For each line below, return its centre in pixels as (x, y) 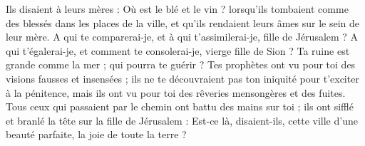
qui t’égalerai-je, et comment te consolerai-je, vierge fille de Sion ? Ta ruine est (178, 50)
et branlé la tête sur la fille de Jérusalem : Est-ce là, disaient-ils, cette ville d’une (182, 120)
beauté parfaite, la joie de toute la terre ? (96, 134)
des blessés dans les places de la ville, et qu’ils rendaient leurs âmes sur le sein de (183, 22)
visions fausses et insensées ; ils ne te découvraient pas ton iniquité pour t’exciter (182, 78)
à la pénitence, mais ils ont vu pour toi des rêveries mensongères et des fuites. (176, 92)
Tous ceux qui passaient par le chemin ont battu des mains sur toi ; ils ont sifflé (180, 106)
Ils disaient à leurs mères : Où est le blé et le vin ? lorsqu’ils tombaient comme (177, 9)
